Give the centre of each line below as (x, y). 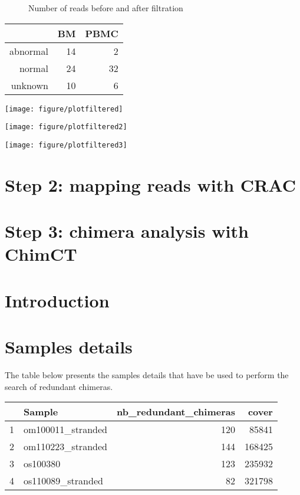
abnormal (29, 51)
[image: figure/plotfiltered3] (66, 145)
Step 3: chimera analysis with (127, 231)
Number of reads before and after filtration (106, 8)
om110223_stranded (65, 447)
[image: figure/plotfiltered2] (66, 127)
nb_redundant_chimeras (176, 412)
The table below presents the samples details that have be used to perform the (147, 375)
